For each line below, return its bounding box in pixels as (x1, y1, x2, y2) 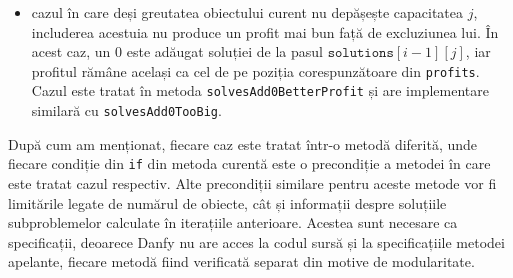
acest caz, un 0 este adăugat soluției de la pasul (31, 41, 323, 62)
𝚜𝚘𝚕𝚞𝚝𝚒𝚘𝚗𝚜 (327, 46, 394, 61)
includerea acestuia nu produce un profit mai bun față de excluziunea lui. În (31, 21, 499, 42)
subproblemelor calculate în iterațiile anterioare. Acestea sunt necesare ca (8, 212, 458, 233)
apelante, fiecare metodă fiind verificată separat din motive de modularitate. (8, 251, 475, 272)
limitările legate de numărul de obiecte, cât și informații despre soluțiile (8, 192, 447, 213)
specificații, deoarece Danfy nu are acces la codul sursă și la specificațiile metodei (8, 231, 505, 252)
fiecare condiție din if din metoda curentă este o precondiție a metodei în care (8, 153, 491, 174)
